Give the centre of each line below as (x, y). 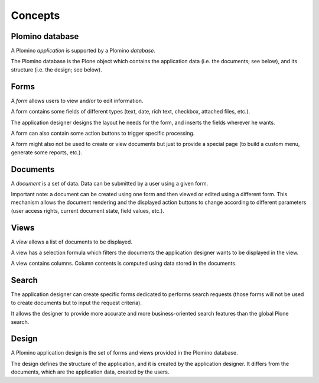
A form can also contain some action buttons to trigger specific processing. (103, 133)
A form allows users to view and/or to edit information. (77, 100)
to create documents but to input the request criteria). (76, 303)
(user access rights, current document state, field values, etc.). (88, 210)
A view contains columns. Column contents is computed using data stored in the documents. (124, 264)
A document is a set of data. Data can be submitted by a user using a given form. (110, 183)
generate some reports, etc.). (47, 152)
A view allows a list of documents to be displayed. (72, 242)
